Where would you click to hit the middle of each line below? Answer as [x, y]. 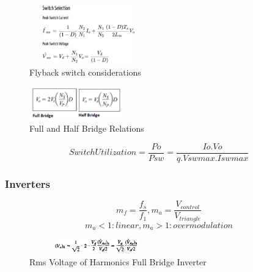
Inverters [28, 183]
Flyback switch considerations [85, 72]
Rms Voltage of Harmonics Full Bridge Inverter [118, 261]
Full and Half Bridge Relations [87, 128]
